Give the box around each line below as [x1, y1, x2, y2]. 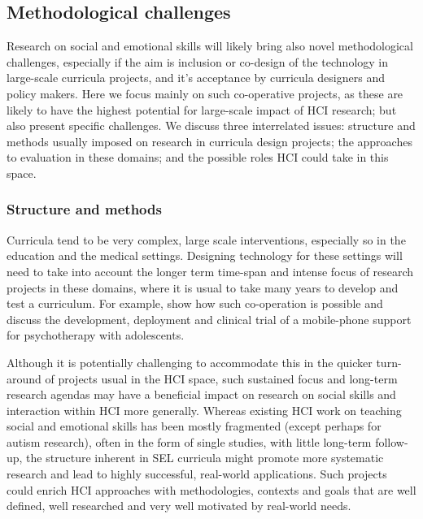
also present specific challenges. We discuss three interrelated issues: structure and [7, 117, 416, 134]
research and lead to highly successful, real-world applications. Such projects [7, 465, 387, 482]
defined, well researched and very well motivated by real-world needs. [7, 497, 351, 514]
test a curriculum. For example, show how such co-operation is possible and [7, 295, 383, 312]
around [7, 370, 41, 387]
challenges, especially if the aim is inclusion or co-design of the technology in [7, 53, 389, 70]
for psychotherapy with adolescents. [7, 327, 185, 344]
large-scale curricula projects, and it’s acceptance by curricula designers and [7, 69, 385, 86]
